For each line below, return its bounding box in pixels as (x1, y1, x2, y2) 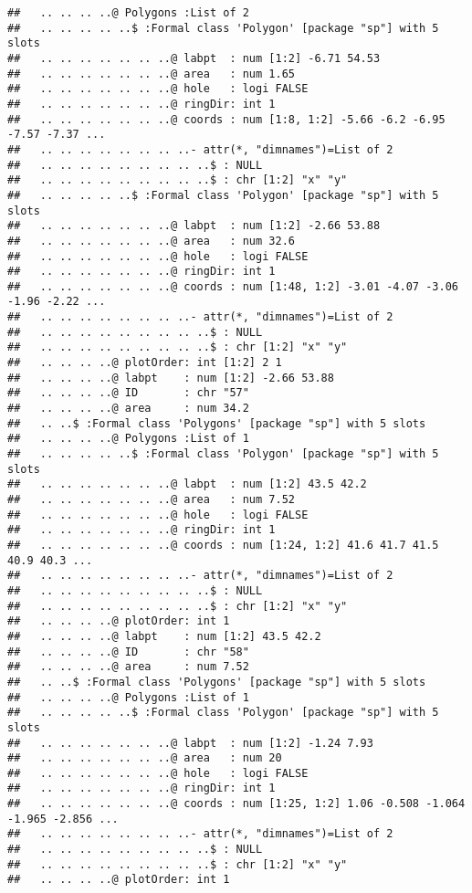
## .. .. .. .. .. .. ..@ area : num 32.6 (7, 234, 295, 247)
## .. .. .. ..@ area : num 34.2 (7, 402, 249, 415)
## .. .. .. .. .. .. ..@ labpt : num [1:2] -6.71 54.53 (7, 51, 381, 65)
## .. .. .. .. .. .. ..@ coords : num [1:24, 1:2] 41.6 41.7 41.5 (7, 538, 439, 552)
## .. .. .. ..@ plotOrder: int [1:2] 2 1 (7, 356, 282, 370)
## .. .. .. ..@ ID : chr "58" (7, 645, 249, 658)
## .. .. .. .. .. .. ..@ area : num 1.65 (7, 67, 295, 80)
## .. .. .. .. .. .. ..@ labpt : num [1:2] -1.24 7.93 (7, 736, 373, 750)
